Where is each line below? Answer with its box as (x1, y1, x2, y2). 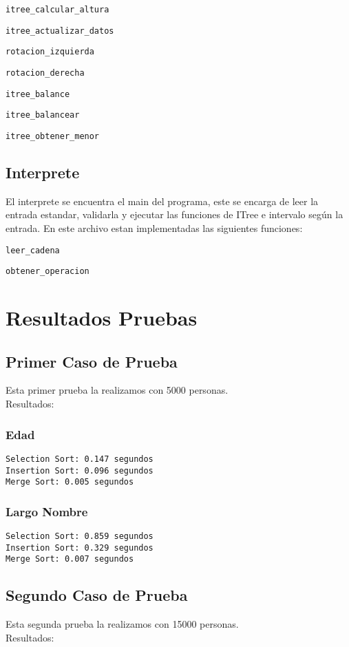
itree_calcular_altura (6, 5, 109, 14)
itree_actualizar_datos (6, 25, 114, 36)
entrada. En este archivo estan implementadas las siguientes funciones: (6, 220, 303, 235)
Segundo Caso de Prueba (6, 584, 188, 606)
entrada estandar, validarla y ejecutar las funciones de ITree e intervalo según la (6, 207, 343, 222)
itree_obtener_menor (6, 131, 100, 141)
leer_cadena (6, 245, 60, 255)
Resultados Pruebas (6, 304, 198, 332)
